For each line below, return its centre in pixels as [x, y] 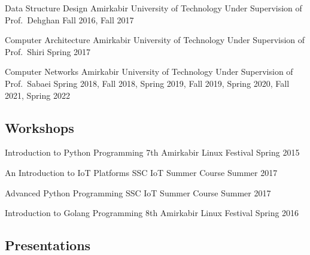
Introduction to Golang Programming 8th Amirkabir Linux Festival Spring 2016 [152, 213]
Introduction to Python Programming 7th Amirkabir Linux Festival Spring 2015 [152, 152]
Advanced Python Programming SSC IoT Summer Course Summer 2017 [138, 192]
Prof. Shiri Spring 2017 [48, 51]
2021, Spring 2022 [37, 95]
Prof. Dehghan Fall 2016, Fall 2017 [69, 19]
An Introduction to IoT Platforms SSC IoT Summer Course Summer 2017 [141, 172]
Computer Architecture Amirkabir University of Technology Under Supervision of [155, 40]
